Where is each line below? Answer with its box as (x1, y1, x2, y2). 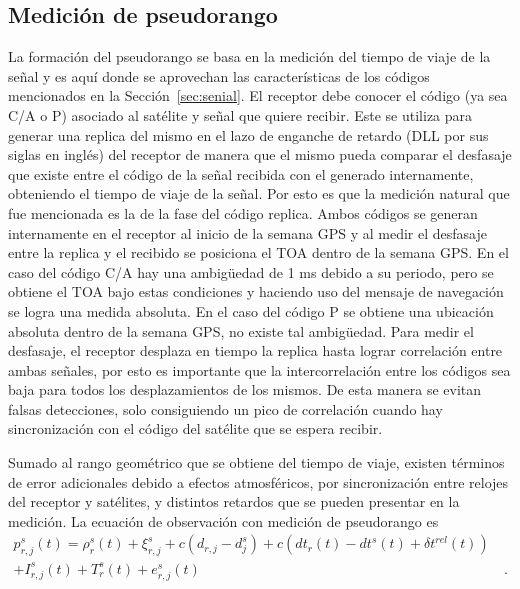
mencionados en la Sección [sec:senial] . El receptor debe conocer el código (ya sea (8, 85, 508, 106)
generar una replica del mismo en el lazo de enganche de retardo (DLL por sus (8, 124, 489, 145)
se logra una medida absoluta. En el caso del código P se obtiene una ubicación (8, 300, 494, 321)
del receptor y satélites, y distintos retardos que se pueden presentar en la (8, 491, 460, 512)
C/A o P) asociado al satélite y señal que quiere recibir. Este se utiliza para (8, 104, 473, 125)
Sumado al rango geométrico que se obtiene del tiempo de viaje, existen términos (8, 452, 505, 473)
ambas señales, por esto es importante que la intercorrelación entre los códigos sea (8, 359, 511, 380)
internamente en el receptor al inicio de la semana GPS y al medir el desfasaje (8, 222, 487, 243)
